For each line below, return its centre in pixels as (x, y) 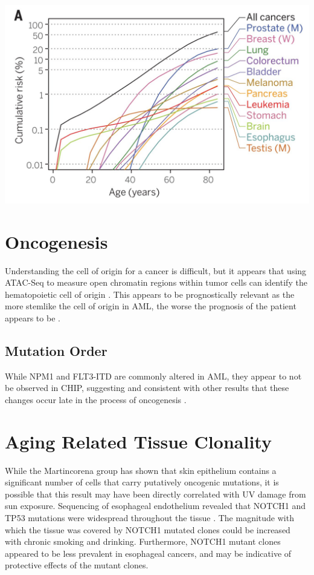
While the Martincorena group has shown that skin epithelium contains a (141, 470)
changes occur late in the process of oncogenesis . (96, 399)
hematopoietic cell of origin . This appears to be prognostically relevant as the (150, 294)
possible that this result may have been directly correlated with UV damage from (155, 494)
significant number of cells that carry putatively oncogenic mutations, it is (142, 482)
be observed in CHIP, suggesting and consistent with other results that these (147, 388)
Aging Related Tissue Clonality (138, 441)
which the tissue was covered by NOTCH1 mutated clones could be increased (148, 529)
